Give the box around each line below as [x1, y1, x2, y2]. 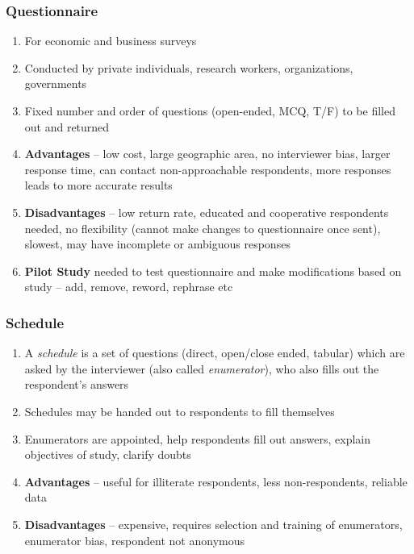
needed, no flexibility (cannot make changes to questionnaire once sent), [24, 219, 381, 236]
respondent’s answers [24, 376, 129, 393]
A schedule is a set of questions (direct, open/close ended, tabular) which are [24, 344, 405, 361]
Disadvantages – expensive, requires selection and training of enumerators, [24, 515, 403, 532]
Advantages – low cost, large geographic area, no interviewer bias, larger [24, 145, 391, 162]
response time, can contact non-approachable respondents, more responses [24, 160, 391, 177]
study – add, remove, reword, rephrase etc [24, 278, 233, 295]
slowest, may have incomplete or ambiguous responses [24, 235, 291, 252]
